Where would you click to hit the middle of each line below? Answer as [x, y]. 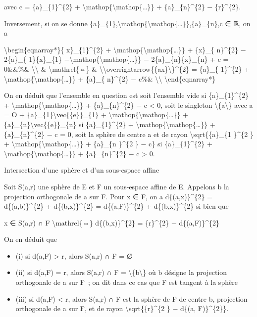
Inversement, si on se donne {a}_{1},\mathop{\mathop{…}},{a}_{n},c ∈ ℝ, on [127, 23]
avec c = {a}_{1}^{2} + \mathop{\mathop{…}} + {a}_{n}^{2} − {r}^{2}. [123, 6]
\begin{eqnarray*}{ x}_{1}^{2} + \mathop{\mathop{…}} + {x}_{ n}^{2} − [125, 49]
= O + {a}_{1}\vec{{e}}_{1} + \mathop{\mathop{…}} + [96, 114]
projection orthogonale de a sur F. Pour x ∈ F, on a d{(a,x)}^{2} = [108, 196]
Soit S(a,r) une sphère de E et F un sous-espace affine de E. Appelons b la [117, 186]
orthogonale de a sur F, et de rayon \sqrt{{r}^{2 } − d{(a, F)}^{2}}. [122, 308]
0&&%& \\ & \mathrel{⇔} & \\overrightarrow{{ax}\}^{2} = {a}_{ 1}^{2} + [127, 68]
